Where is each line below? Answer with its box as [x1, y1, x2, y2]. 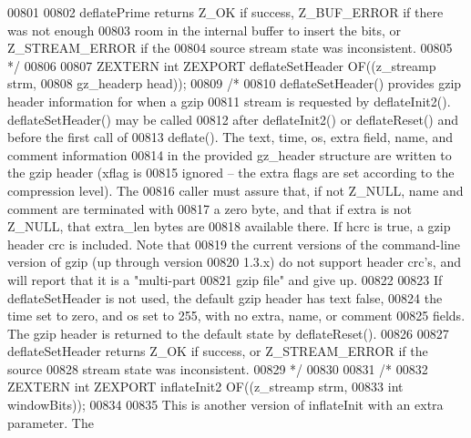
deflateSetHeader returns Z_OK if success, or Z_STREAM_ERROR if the [7, 341, 428, 361]
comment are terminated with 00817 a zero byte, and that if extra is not [7, 199, 412, 218]
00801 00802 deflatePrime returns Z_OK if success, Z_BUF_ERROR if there [7, 3, 444, 21]
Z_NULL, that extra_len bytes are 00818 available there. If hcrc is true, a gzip [7, 217, 451, 236]
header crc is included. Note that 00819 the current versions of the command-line [7, 234, 461, 253]
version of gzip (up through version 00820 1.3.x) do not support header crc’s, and [7, 252, 461, 271]
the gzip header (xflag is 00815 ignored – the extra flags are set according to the [7, 163, 455, 182]
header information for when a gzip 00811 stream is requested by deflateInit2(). [7, 91, 451, 110]
